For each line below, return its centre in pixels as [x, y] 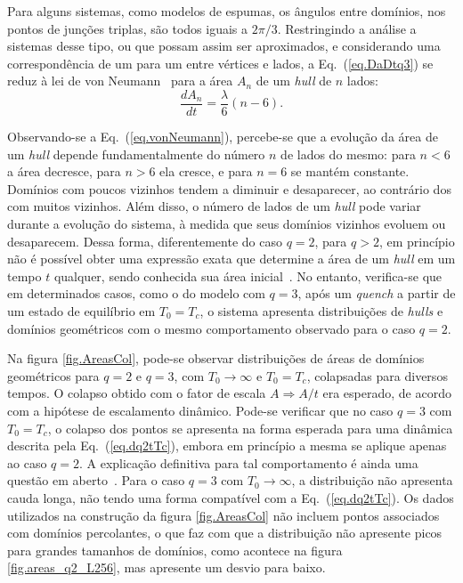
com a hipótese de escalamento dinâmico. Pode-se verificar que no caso [200, 410]
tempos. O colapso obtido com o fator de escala [137, 393]
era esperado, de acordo [387, 393]
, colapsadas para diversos [377, 375]
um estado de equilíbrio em [81, 310]
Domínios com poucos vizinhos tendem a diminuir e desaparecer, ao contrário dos [229, 188]
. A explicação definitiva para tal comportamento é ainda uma [248, 462]
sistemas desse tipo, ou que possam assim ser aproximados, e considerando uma [224, 46]
